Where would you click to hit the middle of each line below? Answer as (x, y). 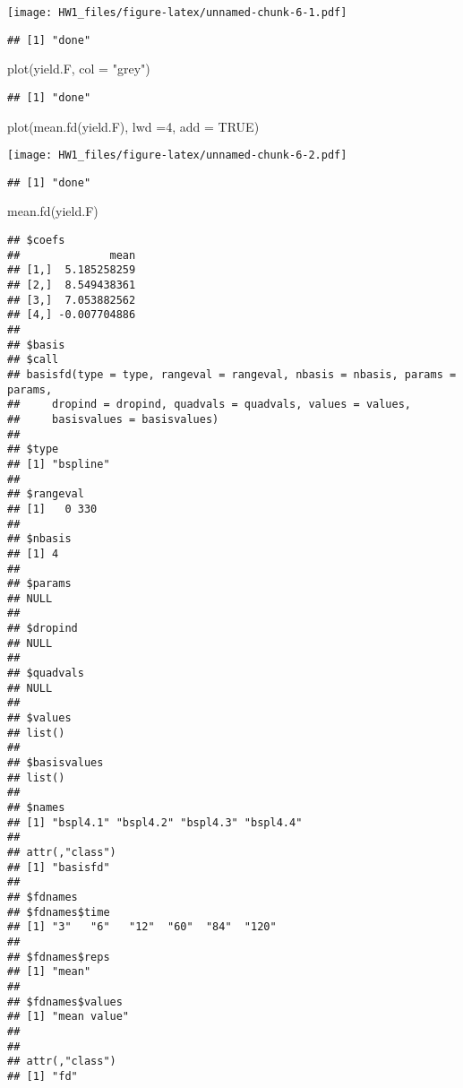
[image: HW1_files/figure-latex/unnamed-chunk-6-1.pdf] (177, 13)
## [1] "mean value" (69, 1017)
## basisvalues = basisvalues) (113, 419)
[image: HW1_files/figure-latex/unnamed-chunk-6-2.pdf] (177, 155)
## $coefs (36, 241)
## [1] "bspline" (59, 464)
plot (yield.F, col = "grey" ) (79, 69)
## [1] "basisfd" (59, 867)
